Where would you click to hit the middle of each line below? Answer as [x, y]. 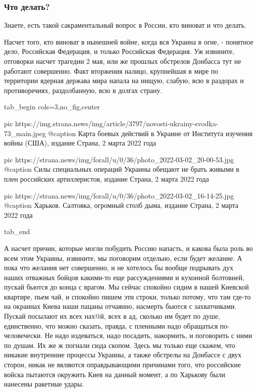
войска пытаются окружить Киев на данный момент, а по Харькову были [115, 374]
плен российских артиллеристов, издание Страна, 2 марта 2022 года [106, 178]
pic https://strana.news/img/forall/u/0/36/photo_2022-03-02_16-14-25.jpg [119, 195]
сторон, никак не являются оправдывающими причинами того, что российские [123, 365]
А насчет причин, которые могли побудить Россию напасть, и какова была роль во [128, 248]
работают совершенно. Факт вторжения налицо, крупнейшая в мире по [111, 71]
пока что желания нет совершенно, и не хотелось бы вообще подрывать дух [119, 268]
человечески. [23, 335]
